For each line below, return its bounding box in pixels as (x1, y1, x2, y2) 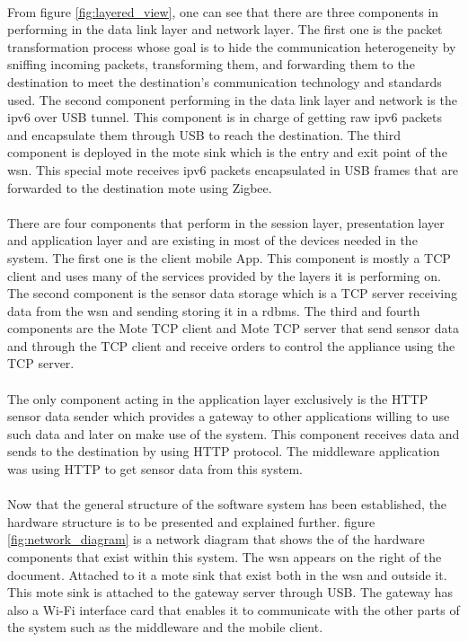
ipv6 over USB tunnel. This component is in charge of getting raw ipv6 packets (7, 108, 442, 127)
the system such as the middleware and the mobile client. (7, 618, 323, 637)
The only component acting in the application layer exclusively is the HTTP (7, 389, 428, 408)
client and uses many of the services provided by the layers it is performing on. (7, 266, 441, 285)
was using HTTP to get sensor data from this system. (7, 460, 303, 479)
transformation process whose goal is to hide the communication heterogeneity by (7, 37, 456, 56)
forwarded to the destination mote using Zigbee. (7, 178, 272, 197)
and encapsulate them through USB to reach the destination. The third (7, 125, 401, 144)
